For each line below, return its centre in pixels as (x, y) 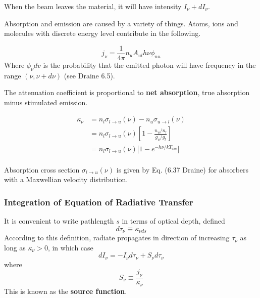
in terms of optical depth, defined (173, 221)
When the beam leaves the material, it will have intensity (93, 6)
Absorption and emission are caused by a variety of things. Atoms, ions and (121, 23)
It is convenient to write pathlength (59, 221)
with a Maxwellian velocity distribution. (66, 179)
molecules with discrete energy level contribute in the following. (102, 33)
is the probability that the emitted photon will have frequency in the (149, 65)
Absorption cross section (42, 169)
